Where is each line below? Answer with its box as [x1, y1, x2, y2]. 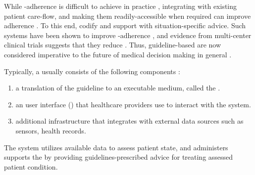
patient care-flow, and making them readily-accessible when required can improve [4, 10, 251, 21]
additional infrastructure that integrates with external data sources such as [15, 116, 244, 126]
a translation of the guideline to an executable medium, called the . [15, 83, 220, 93]
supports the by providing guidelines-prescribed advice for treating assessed [4, 152, 233, 162]
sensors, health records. [15, 125, 86, 135]
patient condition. [4, 161, 58, 172]
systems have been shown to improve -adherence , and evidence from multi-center [4, 30, 252, 40]
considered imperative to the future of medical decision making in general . [4, 49, 232, 59]
